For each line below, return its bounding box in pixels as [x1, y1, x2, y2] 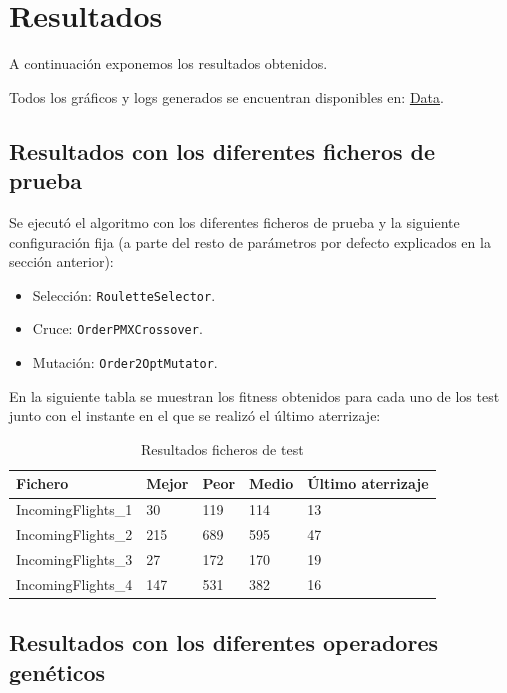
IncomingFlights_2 [16, 524, 133, 545]
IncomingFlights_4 [16, 573, 133, 594]
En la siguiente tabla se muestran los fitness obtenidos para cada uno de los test [9, 385, 500, 406]
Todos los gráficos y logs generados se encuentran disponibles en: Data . [9, 86, 444, 107]
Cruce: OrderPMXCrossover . [32, 318, 203, 339]
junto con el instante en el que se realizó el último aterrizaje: [9, 405, 381, 426]
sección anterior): [9, 251, 114, 272]
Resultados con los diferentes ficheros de [9, 135, 436, 166]
